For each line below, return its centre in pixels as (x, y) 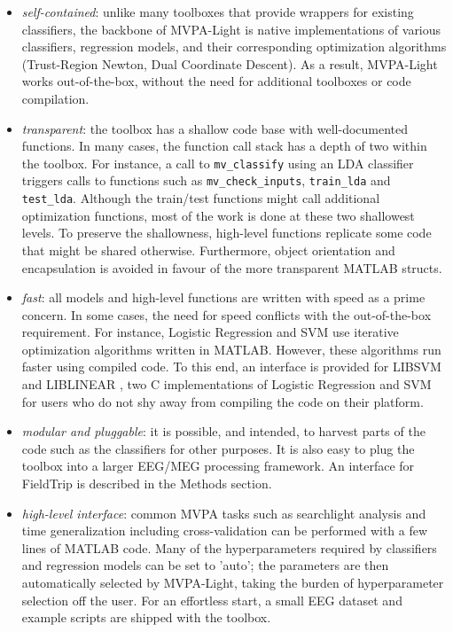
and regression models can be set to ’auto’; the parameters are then (205, 565)
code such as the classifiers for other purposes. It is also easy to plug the (218, 448)
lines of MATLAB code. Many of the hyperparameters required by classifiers (229, 547)
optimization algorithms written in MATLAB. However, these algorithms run (231, 349)
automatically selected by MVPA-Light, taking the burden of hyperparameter (233, 582)
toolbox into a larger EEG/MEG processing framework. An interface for (218, 466)
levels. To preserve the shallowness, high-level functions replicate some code (226, 233)
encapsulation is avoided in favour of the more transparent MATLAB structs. (232, 267)
